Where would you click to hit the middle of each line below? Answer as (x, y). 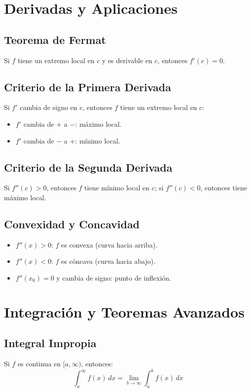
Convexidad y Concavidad (72, 224)
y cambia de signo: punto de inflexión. (114, 277)
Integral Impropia (50, 343)
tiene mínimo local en (117, 188)
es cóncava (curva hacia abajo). (108, 261)
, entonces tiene (224, 188)
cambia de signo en (49, 107)
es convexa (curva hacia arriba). (109, 244)
